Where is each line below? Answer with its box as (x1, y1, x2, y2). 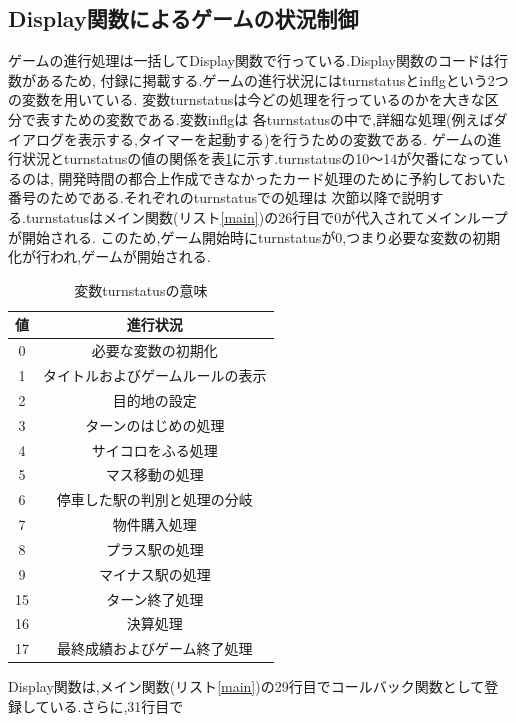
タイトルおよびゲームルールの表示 (43, 365, 267, 386)
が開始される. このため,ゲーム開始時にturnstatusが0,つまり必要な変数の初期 (8, 226, 501, 247)
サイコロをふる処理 (91, 439, 218, 460)
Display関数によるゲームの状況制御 (8, 3, 359, 34)
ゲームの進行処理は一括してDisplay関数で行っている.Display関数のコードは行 (8, 50, 508, 71)
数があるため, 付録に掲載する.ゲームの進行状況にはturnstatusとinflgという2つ (8, 69, 509, 90)
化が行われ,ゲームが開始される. (8, 246, 211, 267)
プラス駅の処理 (105, 538, 204, 559)
